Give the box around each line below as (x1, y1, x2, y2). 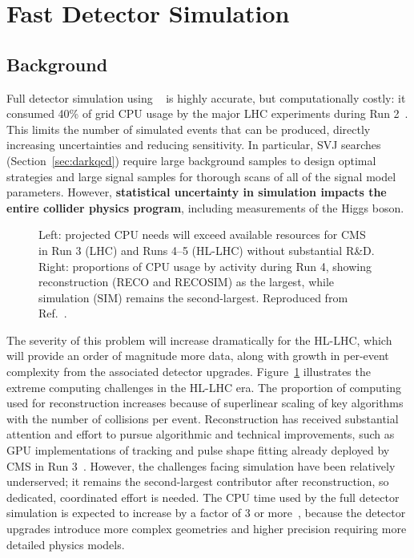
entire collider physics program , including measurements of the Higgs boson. (6, 199, 404, 216)
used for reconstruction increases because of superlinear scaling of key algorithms (6, 394, 404, 411)
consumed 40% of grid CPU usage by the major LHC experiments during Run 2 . (6, 105, 408, 122)
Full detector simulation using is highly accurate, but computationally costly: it (6, 89, 406, 106)
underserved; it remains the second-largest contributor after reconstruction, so (6, 473, 389, 490)
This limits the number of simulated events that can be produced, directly (6, 120, 371, 137)
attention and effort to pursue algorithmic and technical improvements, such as (6, 426, 395, 443)
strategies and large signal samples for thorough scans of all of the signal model (6, 168, 396, 184)
